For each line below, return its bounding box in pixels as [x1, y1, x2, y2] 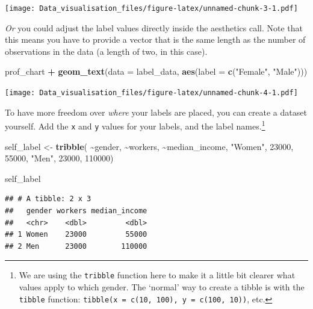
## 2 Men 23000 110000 [5, 242, 147, 251]
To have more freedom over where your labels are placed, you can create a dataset [5, 105, 307, 118]
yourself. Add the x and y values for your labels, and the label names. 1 [5, 118, 265, 132]
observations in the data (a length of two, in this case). [5, 45, 208, 57]
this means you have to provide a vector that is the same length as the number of [5, 33, 306, 46]
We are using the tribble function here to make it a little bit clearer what [19, 269, 296, 281]
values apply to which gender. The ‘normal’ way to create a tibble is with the [19, 281, 305, 293]
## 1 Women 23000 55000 [5, 230, 147, 239]
